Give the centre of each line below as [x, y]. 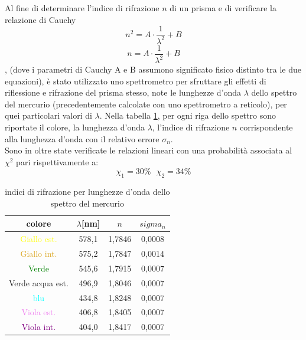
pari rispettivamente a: [57, 161]
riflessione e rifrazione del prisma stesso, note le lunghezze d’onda [123, 92]
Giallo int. [39, 254]
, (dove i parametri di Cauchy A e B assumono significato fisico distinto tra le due [153, 69]
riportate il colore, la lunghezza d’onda [75, 127]
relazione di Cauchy [40, 19]
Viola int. [39, 327]
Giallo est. [39, 239]
